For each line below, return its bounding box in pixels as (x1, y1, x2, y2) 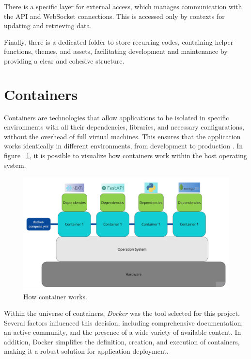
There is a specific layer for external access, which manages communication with (4, 1, 242, 11)
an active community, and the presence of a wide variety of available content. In (4, 327, 241, 337)
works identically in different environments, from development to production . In (4, 141, 243, 151)
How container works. (23, 292, 87, 302)
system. (4, 160, 26, 170)
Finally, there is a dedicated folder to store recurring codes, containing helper (4, 36, 234, 47)
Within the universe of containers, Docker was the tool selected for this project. (4, 308, 240, 318)
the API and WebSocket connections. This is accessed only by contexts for (4, 11, 225, 21)
